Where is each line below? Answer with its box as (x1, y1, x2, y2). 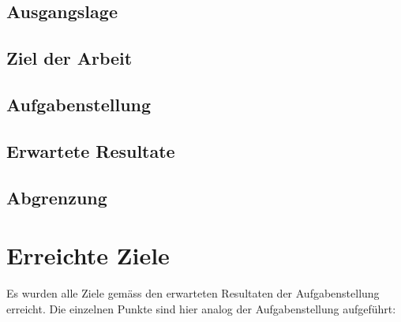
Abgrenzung (6, 185, 107, 209)
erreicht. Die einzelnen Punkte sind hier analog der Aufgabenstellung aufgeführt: (6, 300, 396, 316)
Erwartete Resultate (6, 138, 175, 163)
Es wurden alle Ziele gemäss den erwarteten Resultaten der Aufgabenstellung (6, 285, 380, 301)
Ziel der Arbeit (6, 46, 133, 70)
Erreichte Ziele (6, 239, 170, 271)
